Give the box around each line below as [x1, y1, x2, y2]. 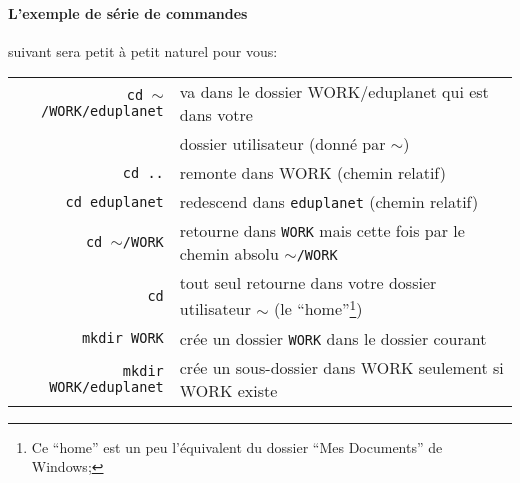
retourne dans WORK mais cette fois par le [179, 219, 465, 243]
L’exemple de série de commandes [8, 2, 248, 23]
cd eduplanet [65, 193, 164, 210]
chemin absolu [179, 242, 279, 266]
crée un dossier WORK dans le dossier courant [179, 326, 487, 350]
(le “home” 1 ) [274, 294, 363, 321]
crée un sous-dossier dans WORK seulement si [179, 355, 504, 379]
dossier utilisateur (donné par [179, 132, 386, 156]
